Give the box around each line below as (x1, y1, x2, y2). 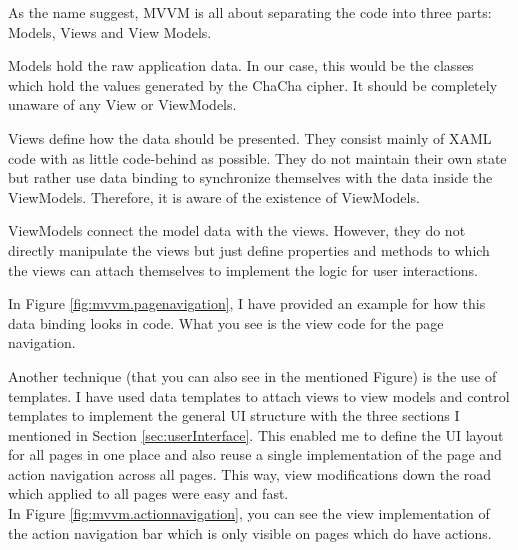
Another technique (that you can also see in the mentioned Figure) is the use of (8, 365, 497, 386)
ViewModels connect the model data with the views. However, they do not (8, 220, 466, 241)
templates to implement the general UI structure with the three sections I (8, 405, 460, 426)
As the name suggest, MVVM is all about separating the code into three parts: (8, 2, 492, 22)
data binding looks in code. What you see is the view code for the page (8, 312, 444, 333)
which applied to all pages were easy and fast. (8, 483, 289, 504)
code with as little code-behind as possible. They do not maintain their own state (8, 147, 507, 168)
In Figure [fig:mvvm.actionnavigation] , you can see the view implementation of (8, 503, 490, 524)
